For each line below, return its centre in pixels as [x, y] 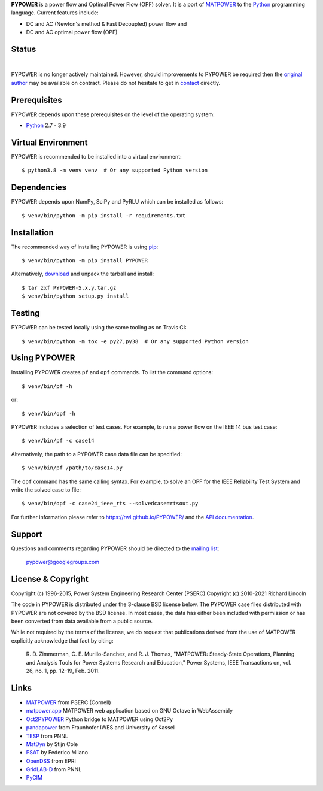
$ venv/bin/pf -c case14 [58, 441]
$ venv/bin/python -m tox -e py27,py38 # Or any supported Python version [135, 341]
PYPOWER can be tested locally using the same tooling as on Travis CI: [99, 328]
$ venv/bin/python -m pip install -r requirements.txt [104, 215]
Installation [32, 233]
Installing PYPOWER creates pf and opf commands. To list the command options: [112, 372]
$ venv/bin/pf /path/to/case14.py [72, 468]
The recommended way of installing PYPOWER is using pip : [85, 247]
